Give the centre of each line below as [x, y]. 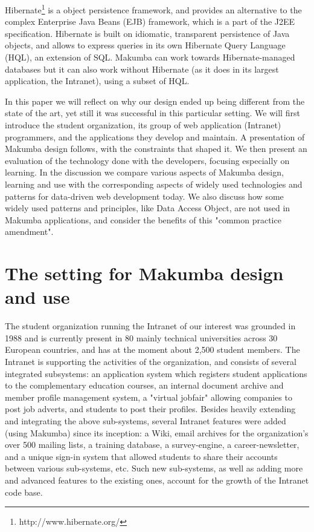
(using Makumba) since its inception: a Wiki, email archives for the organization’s [157, 432]
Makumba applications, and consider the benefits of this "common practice [143, 219]
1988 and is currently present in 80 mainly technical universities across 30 [141, 337]
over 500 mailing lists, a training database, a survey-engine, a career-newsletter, [152, 445]
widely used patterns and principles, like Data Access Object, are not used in [148, 208]
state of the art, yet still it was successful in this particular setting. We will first [152, 113]
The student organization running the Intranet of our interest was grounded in [150, 326]
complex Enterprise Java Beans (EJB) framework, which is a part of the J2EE [150, 21]
